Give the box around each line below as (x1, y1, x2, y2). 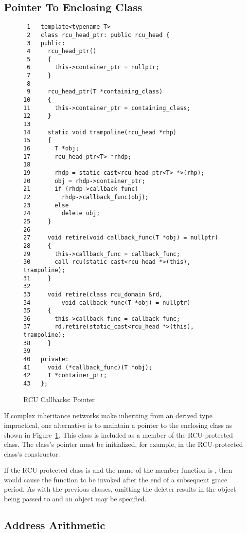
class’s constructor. (4, 448, 60, 459)
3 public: (27, 39, 65, 47)
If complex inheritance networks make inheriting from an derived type (4, 410, 212, 421)
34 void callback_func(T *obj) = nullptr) (23, 299, 191, 306)
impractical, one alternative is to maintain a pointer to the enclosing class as (4, 420, 232, 430)
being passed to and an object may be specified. (4, 494, 147, 504)
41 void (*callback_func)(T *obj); (23, 364, 152, 371)
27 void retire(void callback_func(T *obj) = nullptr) (23, 234, 218, 241)
